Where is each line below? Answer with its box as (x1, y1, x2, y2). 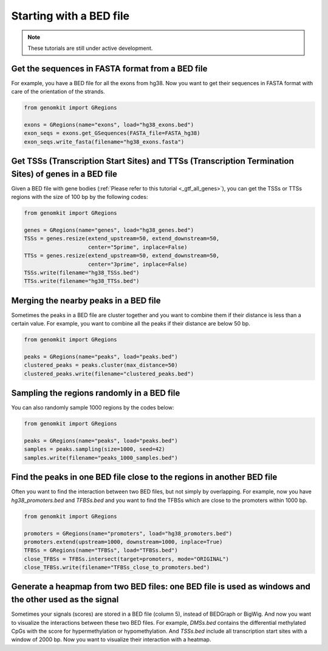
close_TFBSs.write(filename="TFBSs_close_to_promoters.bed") (24, 564, 210, 571)
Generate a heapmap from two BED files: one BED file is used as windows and (11, 582, 311, 592)
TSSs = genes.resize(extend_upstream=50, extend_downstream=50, (24, 235, 220, 242)
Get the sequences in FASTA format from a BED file (11, 63, 208, 74)
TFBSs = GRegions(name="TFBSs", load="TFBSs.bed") (24, 547, 179, 554)
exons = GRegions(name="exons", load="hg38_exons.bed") (24, 122, 194, 128)
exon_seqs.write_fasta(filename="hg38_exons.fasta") (24, 138, 185, 145)
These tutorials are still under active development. (27, 44, 153, 52)
